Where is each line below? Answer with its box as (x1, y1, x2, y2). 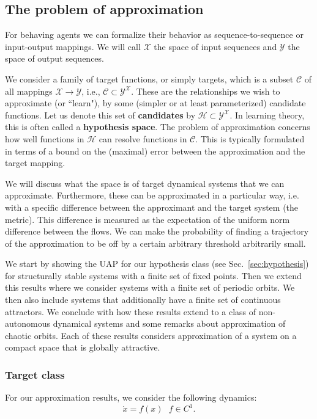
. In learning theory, (229, 108, 305, 121)
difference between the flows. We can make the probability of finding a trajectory (5, 225, 309, 238)
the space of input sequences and (154, 40, 277, 53)
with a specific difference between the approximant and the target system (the (5, 200, 299, 213)
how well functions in (5, 132, 84, 145)
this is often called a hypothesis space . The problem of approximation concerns (5, 120, 310, 133)
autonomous (5, 317, 50, 330)
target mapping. (5, 156, 65, 169)
